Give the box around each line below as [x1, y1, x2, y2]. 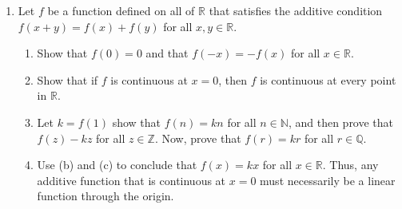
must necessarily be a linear [260, 172, 396, 188]
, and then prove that [288, 113, 394, 130]
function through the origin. [37, 187, 174, 204]
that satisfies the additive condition [209, 2, 383, 18]
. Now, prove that [154, 129, 241, 146]
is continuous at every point [260, 71, 396, 88]
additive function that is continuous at [37, 172, 226, 188]
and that [145, 45, 189, 61]
